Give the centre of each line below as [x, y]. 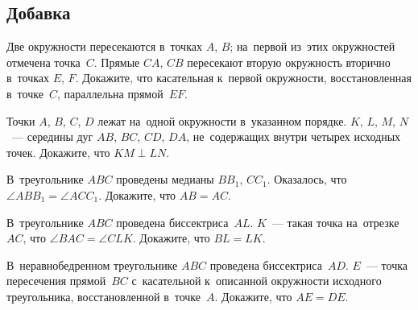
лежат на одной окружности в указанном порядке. [222, 120]
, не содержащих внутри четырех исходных [294, 136]
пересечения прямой [56, 281]
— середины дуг [52, 136]
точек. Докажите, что [58, 152]
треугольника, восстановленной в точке [104, 296]
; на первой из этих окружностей [312, 46]
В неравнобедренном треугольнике [92, 265]
